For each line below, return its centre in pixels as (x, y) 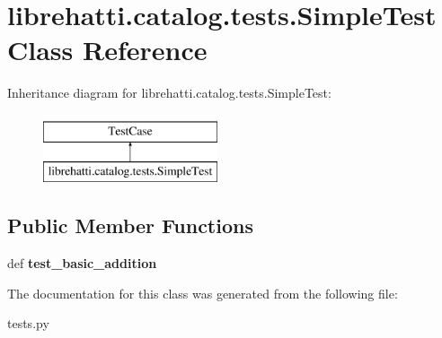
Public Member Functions (130, 225)
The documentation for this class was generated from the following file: (203, 293)
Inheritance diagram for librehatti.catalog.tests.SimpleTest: (169, 93)
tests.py (28, 323)
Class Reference (107, 50)
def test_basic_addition (82, 263)
